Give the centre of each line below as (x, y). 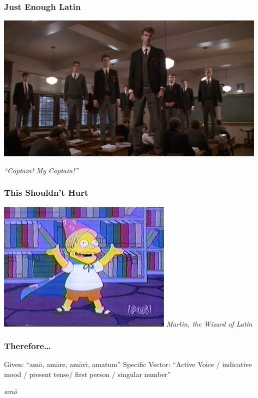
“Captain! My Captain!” (41, 170)
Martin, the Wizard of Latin (209, 323)
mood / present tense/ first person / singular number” (87, 374)
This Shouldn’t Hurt (46, 193)
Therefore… (27, 346)
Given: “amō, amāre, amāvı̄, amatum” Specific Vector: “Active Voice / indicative (128, 364)
